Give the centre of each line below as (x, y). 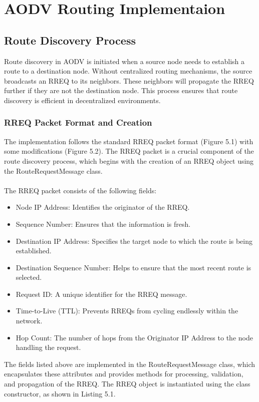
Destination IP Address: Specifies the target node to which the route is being (134, 241)
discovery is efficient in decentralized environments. (82, 100)
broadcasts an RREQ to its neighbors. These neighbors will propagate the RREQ (129, 80)
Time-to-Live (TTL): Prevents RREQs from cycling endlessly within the (127, 311)
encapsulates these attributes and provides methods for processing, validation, (124, 374)
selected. (29, 277)
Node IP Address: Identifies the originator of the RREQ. (103, 207)
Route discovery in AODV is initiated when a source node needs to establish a (124, 61)
